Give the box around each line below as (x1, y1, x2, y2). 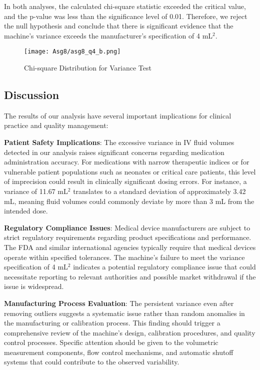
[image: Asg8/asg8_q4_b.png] (24, 48, 121, 55)
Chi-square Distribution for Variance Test (24, 62, 151, 73)
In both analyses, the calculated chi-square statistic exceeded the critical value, (4, 1, 246, 11)
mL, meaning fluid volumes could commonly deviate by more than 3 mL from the (4, 195, 254, 206)
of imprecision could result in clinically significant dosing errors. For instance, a (4, 176, 247, 186)
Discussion (4, 87, 59, 102)
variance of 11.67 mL (4, 185, 68, 196)
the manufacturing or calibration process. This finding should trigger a (4, 317, 220, 328)
